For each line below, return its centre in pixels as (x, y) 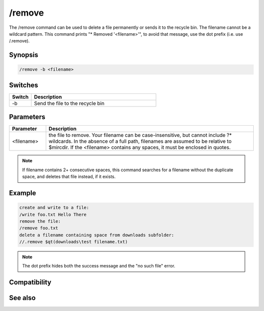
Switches (24, 85)
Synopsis (24, 55)
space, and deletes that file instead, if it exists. (69, 177)
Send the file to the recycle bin (69, 103)
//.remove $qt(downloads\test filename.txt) (74, 242)
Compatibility (30, 282)
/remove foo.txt (39, 228)
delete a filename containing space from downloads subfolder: (97, 235)
